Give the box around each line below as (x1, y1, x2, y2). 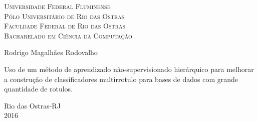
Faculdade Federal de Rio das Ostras (4, 20, 126, 31)
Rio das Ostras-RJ (4, 100, 61, 110)
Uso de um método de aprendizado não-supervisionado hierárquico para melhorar (4, 63, 254, 74)
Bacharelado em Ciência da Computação (4, 30, 132, 40)
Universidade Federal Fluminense (4, 1, 111, 11)
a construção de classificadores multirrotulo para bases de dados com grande (4, 73, 238, 84)
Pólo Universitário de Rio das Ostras (4, 10, 125, 21)
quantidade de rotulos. (4, 83, 73, 94)
